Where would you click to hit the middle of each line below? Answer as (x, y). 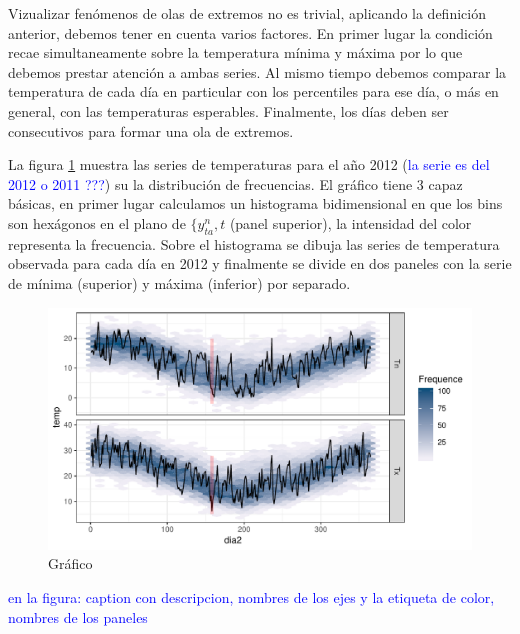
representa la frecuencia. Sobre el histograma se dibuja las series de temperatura (254, 243)
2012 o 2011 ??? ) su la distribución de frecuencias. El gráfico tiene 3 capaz (235, 183)
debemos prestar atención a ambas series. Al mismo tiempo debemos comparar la (257, 71)
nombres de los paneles (78, 616)
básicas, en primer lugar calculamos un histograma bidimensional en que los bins (255, 203)
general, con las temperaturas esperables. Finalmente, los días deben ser (228, 110)
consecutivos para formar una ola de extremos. (151, 130)
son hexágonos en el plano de (97, 222)
